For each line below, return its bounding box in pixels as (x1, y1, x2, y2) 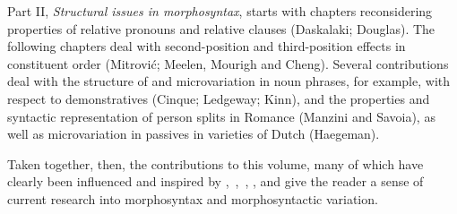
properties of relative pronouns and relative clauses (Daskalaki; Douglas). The (7, 19, 435, 38)
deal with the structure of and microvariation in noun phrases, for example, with (7, 72, 451, 90)
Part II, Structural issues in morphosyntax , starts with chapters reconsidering (7, 2, 433, 20)
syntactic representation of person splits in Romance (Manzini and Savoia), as (7, 107, 435, 125)
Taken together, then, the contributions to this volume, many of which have (7, 154, 424, 173)
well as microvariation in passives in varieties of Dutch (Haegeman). (7, 124, 380, 143)
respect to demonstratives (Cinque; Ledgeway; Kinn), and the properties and (7, 89, 430, 107)
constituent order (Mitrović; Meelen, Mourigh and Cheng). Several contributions (7, 54, 449, 73)
